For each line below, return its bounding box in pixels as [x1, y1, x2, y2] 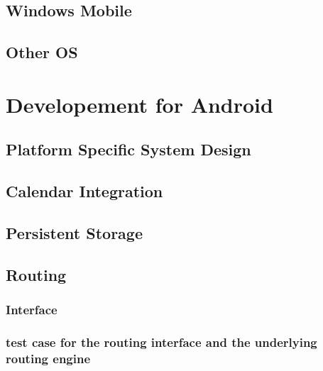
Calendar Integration [6, 180, 163, 202]
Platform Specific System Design [6, 138, 251, 160]
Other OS [6, 41, 78, 63]
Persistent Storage [6, 221, 143, 243]
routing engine [6, 349, 91, 367]
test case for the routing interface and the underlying [6, 333, 317, 350]
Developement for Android [6, 89, 273, 118]
